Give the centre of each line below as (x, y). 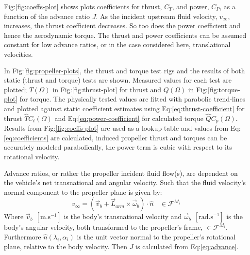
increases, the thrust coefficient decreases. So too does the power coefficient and (122, 25)
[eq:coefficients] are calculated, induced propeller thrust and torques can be (116, 137)
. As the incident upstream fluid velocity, (157, 16)
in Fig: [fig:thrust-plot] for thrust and (107, 89)
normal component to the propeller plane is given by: (83, 192)
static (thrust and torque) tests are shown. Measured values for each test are (118, 80)
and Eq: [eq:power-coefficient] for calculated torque (129, 118)
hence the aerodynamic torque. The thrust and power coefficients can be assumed (125, 35)
